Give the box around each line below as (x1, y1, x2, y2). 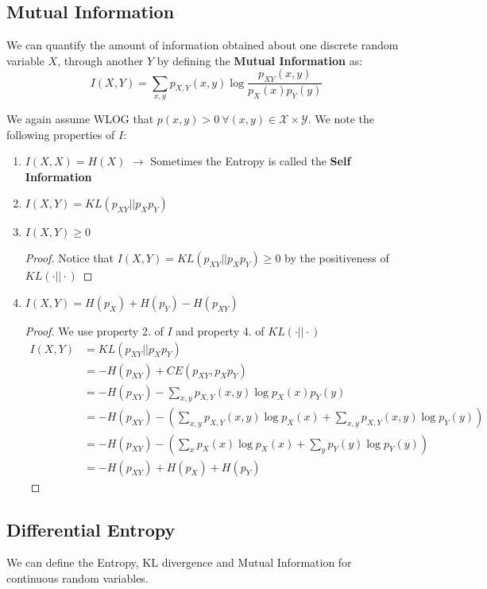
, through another (57, 52, 144, 68)
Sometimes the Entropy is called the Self (150, 153, 351, 169)
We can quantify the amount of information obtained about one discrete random (6, 37, 399, 53)
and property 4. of (176, 322, 265, 339)
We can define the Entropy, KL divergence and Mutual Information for (6, 554, 352, 571)
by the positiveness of (284, 250, 389, 266)
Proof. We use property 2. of (25, 322, 164, 339)
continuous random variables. (6, 569, 149, 586)
